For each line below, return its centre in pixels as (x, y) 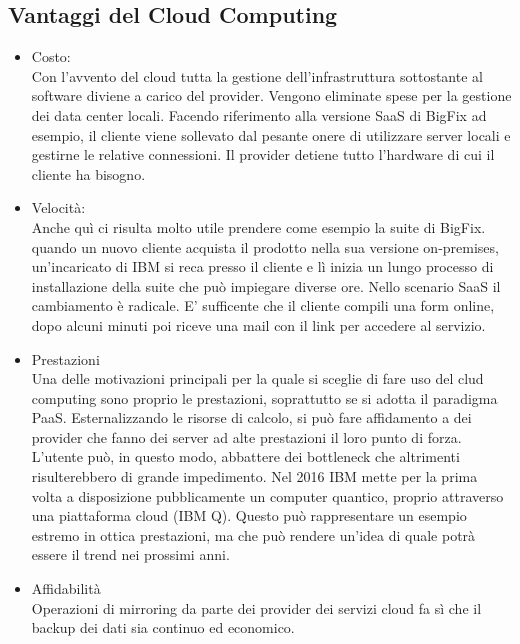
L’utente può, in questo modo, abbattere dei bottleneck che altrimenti (245, 456)
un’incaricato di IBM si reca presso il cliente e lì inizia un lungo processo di (262, 266)
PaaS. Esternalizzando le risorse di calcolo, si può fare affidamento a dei (251, 417)
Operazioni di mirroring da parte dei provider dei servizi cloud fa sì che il (256, 607)
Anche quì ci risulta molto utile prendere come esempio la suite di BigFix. (258, 226)
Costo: (51, 56)
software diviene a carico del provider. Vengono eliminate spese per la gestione (271, 95)
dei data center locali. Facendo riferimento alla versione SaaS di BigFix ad (259, 114)
